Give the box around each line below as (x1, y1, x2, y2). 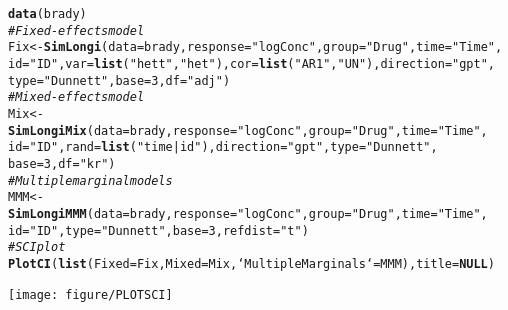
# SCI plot (8, 240, 66, 255)
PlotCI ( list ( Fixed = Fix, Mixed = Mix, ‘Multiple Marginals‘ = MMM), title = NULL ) (8, 256, 495, 271)
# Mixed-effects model (8, 90, 145, 105)
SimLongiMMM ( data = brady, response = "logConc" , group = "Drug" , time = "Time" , (8, 206, 488, 221)
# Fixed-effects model (8, 23, 145, 38)
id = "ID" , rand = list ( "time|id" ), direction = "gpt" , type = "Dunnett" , (8, 140, 438, 155)
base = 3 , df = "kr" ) (8, 156, 116, 171)
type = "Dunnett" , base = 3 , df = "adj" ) (8, 73, 231, 88)
